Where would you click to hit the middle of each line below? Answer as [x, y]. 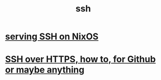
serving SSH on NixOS [52, 37]
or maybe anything [45, 70]
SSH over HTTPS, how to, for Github [80, 59]
